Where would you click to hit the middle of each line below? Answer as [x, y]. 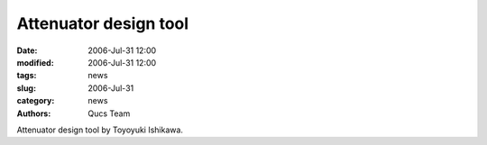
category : [36, 101]
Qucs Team [109, 113]
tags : [27, 76]
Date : [27, 50]
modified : [35, 62]
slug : [26, 88]
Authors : [34, 113]
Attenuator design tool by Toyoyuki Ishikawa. [100, 130]
